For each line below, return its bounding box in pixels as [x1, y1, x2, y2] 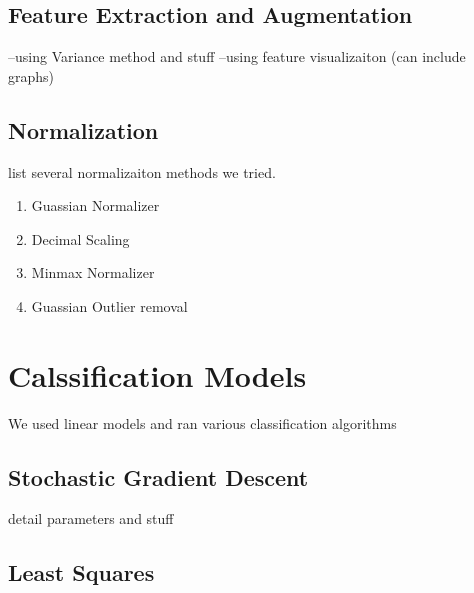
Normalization [8, 114, 159, 145]
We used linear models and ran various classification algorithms [8, 412, 397, 433]
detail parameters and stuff [8, 508, 174, 529]
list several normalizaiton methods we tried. [8, 161, 276, 182]
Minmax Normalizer [31, 262, 155, 283]
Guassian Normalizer [31, 195, 160, 216]
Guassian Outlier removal [31, 295, 188, 316]
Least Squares [8, 557, 155, 588]
